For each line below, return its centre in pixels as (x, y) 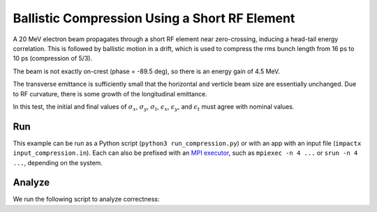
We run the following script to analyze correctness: (86, 199)
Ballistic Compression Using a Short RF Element (154, 18)
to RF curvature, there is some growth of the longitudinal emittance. (110, 93)
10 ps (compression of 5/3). (53, 59)
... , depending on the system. (58, 162)
